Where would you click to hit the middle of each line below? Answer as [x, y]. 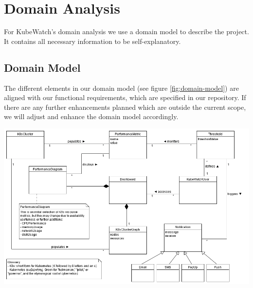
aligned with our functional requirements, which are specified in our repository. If [125, 97]
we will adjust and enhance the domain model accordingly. [91, 116]
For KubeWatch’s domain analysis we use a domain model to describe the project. [126, 31]
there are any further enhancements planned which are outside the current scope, [125, 107]
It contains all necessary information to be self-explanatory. [92, 41]
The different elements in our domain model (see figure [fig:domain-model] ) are [121, 88]
